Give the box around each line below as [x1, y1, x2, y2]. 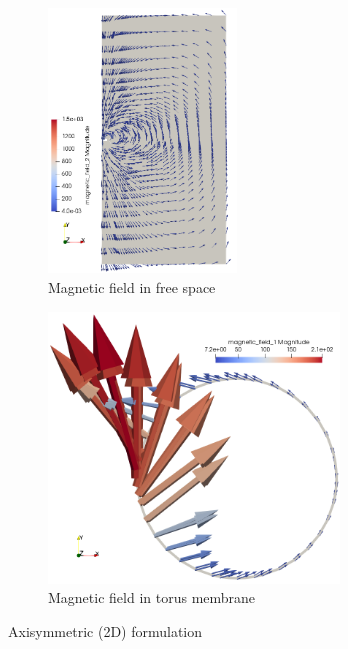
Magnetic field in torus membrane [48, 587, 256, 608]
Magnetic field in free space [48, 277, 216, 298]
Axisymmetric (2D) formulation [8, 620, 203, 641]
